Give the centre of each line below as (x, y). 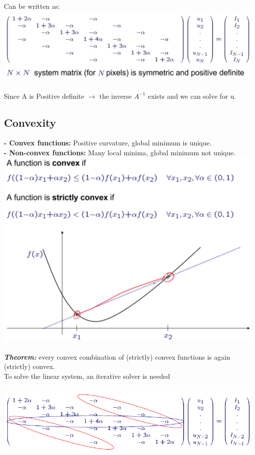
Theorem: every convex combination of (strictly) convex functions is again (117, 356)
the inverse (115, 96)
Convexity (30, 122)
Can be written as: (32, 6)
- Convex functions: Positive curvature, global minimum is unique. (108, 143)
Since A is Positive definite (44, 96)
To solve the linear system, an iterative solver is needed (87, 376)
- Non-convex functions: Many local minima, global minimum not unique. (120, 153)
